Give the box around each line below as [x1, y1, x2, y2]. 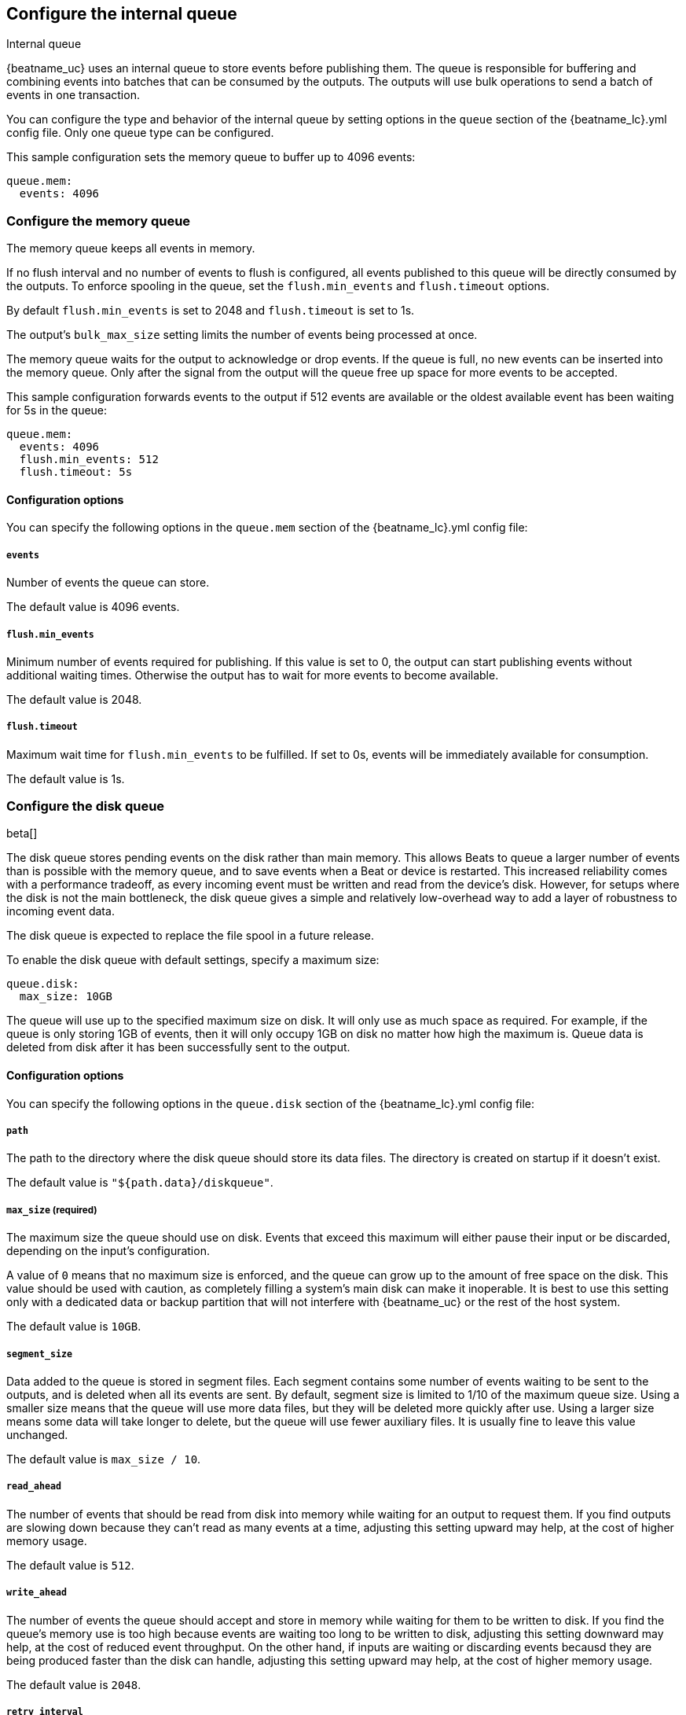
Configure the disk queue [6, 798, 165, 815]
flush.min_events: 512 [19, 453, 159, 466]
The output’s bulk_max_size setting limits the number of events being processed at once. [6, 328, 478, 342]
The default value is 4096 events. [6, 600, 180, 614]
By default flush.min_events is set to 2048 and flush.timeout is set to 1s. [6, 304, 415, 318]
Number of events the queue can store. [6, 576, 210, 590]
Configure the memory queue [6, 212, 191, 229]
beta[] [6, 826, 38, 841]
